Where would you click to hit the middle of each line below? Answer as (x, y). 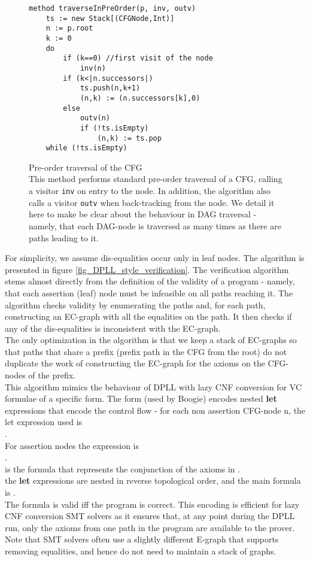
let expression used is (44, 422)
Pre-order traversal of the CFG (86, 167)
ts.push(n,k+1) (110, 88)
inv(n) (93, 68)
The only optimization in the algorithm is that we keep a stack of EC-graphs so (151, 340)
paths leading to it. (64, 237)
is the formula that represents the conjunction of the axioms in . (123, 468)
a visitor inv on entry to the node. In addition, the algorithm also (150, 191)
